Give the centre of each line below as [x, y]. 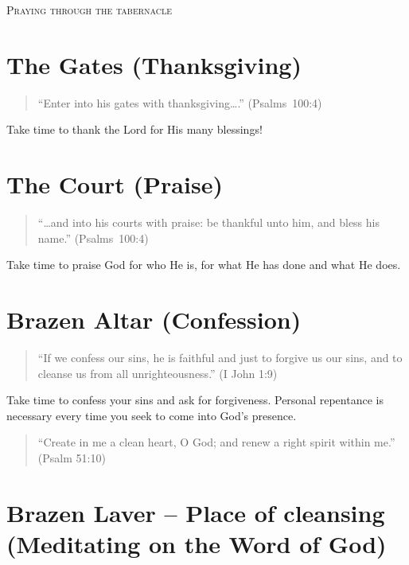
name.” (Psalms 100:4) [93, 238]
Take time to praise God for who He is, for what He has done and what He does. [204, 265]
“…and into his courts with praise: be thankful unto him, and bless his [208, 222]
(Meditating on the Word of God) [197, 543]
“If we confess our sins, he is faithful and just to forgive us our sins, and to [220, 357]
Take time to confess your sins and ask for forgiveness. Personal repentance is [195, 400]
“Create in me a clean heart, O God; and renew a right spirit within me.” [216, 442]
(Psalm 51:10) [72, 457]
